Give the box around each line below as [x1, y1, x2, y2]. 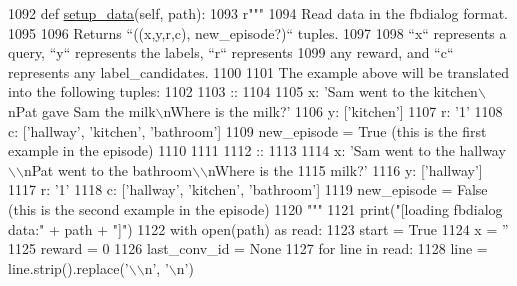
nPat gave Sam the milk [8, 100, 156, 121]
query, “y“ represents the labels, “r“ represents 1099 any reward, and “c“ [8, 42, 454, 63]
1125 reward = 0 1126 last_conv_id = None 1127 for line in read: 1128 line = [8, 238, 488, 259]
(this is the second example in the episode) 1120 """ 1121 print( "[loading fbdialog [8, 198, 503, 219]
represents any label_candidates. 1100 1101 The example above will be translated [8, 61, 509, 82]
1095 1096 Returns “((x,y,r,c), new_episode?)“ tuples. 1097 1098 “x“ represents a [8, 22, 507, 43]
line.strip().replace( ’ [8, 257, 129, 278]
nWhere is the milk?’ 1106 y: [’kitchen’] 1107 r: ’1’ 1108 [163, 100, 503, 121]
